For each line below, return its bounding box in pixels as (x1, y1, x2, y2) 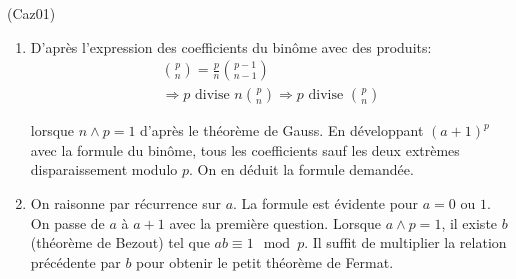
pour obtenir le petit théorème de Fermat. (136, 251, 394, 272)
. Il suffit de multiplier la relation (304, 232, 507, 253)
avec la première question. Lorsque (169, 212, 382, 233)
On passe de (30, 212, 105, 233)
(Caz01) (7, 3, 56, 23)
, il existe (441, 212, 498, 233)
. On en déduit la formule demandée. (189, 159, 414, 180)
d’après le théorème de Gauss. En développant (140, 120, 424, 141)
